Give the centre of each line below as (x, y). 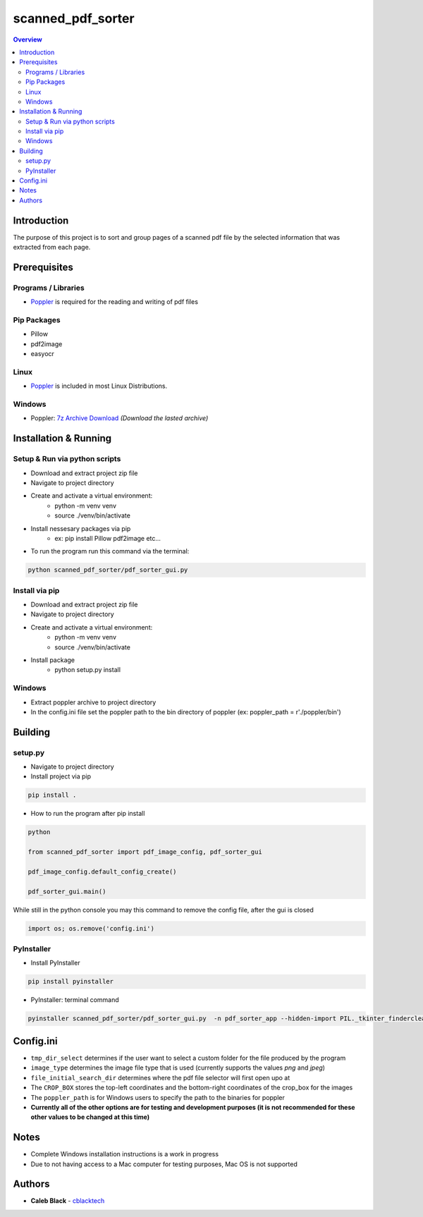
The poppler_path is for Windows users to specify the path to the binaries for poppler (158, 1097)
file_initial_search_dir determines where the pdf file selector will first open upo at (160, 1077)
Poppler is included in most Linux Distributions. (99, 386)
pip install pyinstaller (71, 981)
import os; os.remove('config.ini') (91, 928)
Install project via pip (61, 776)
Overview (27, 39)
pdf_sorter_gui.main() (67, 891)
